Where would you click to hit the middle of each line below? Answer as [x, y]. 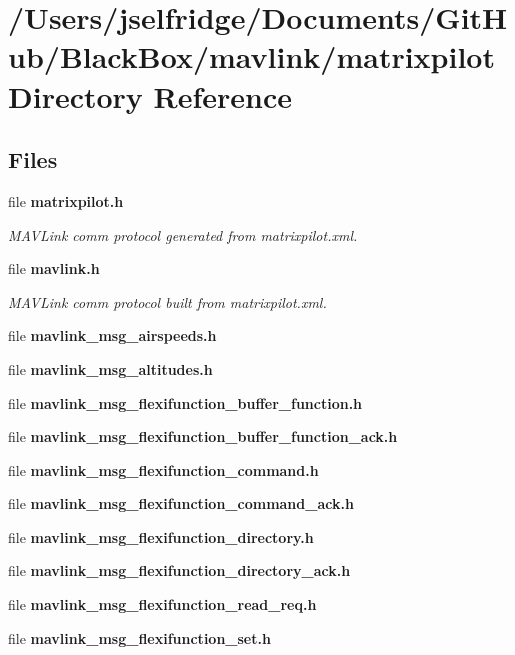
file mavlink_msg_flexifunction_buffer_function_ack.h [203, 436]
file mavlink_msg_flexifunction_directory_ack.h [179, 570]
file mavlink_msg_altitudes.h [110, 368]
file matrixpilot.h [66, 200]
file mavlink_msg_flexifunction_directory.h [161, 536]
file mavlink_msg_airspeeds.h [112, 335]
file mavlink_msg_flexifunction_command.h [163, 469]
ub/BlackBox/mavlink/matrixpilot [251, 56]
